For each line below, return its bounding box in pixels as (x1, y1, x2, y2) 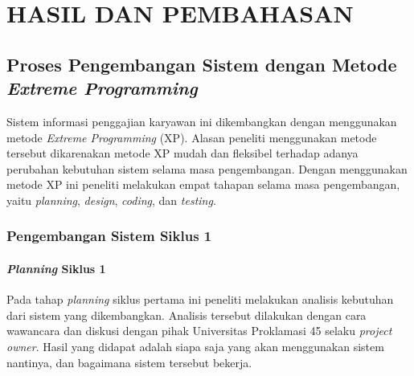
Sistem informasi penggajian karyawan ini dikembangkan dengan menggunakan (6, 112, 397, 129)
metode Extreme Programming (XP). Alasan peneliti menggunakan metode (6, 129, 377, 145)
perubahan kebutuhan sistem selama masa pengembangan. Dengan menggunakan (6, 160, 408, 177)
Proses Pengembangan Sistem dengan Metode (6, 51, 397, 76)
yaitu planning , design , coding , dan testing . (6, 191, 216, 208)
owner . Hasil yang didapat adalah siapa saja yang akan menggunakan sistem (6, 337, 384, 354)
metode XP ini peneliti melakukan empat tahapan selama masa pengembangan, (6, 176, 400, 193)
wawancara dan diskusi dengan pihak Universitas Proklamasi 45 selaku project (6, 322, 392, 339)
